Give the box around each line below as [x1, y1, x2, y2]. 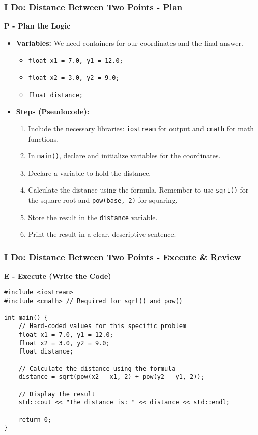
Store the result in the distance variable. [28, 211, 158, 222]
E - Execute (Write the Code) [4, 270, 111, 281]
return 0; [18, 416, 52, 423]
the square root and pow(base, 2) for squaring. [28, 195, 178, 205]
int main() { [4, 314, 48, 321]
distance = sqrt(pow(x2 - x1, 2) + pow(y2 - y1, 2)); [18, 373, 205, 381]
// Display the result [18, 390, 95, 398]
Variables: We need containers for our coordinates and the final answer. [16, 37, 243, 48]
